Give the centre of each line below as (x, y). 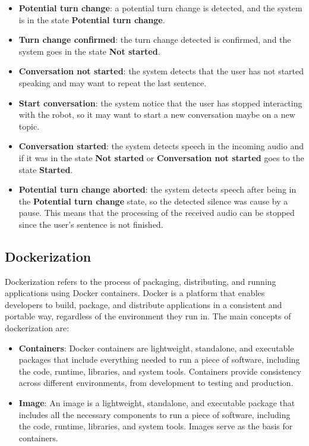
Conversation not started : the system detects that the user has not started (161, 71)
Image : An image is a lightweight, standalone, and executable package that (157, 403)
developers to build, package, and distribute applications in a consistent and (144, 304)
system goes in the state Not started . (89, 51)
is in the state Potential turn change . (92, 19)
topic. (29, 126)
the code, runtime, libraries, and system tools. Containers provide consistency (160, 371)
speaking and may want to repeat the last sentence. (113, 82)
